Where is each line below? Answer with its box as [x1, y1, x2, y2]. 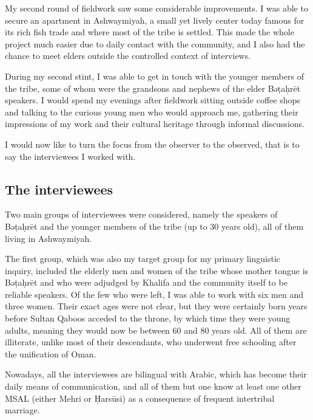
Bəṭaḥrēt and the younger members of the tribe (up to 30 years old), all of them [5, 219, 304, 232]
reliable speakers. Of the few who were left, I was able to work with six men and [5, 287, 303, 300]
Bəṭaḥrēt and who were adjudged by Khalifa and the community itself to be [5, 276, 288, 289]
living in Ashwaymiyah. [5, 232, 92, 244]
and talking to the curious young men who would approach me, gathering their [5, 105, 298, 118]
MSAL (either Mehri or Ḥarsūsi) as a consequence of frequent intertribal [5, 391, 275, 404]
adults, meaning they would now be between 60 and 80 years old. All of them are [5, 323, 307, 336]
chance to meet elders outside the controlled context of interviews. [5, 49, 251, 62]
